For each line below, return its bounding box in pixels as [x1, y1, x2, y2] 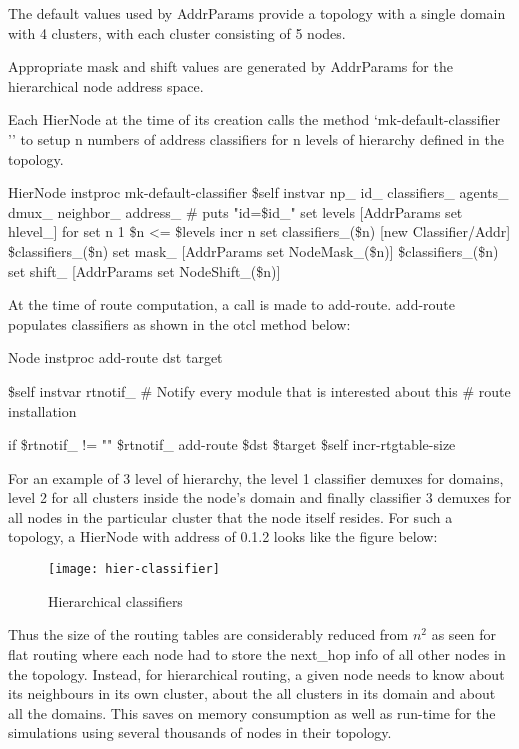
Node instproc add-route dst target [8, 347, 223, 368]
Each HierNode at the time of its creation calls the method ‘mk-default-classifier [8, 109, 501, 130]
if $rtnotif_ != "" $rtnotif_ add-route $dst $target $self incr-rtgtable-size [8, 434, 456, 455]
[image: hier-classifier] [48, 562, 220, 577]
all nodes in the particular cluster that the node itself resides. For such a [8, 506, 453, 527]
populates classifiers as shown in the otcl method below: [8, 313, 351, 334]
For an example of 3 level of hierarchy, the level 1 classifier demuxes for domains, [8, 467, 504, 488]
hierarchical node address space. [8, 75, 204, 96]
